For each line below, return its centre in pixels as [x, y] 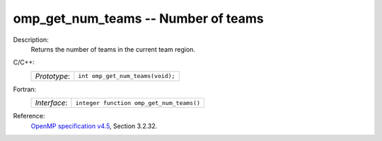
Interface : [51, 103]
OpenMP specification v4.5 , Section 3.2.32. [94, 126]
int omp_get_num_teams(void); [127, 76]
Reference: [29, 116]
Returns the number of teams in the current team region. [113, 49]
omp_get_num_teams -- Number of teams [139, 18]
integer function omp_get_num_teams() [138, 103]
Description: [31, 40]
